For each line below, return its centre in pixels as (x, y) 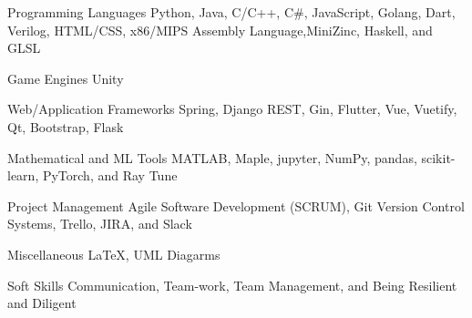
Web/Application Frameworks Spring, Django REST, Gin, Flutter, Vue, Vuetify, (232, 109)
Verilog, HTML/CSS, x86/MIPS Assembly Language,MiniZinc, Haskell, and (220, 30)
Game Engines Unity (66, 78)
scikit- (438, 157)
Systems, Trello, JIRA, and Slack (100, 224)
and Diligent (42, 303)
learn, (23, 175)
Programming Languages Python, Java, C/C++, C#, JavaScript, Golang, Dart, (231, 12)
